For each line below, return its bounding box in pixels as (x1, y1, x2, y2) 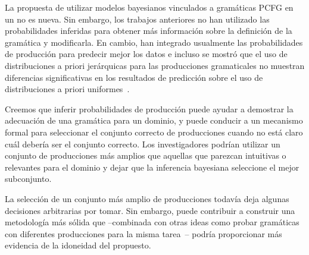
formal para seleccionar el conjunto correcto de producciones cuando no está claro (5, 125, 303, 138)
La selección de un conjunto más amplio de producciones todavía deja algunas (5, 192, 289, 204)
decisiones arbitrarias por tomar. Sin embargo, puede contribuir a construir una (5, 204, 295, 216)
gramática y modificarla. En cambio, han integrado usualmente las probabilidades (5, 36, 303, 48)
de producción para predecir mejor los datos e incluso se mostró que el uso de (5, 48, 288, 60)
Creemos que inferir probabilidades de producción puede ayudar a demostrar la (5, 102, 294, 115)
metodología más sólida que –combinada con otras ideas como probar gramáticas (5, 216, 299, 228)
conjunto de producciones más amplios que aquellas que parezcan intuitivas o (5, 149, 286, 162)
